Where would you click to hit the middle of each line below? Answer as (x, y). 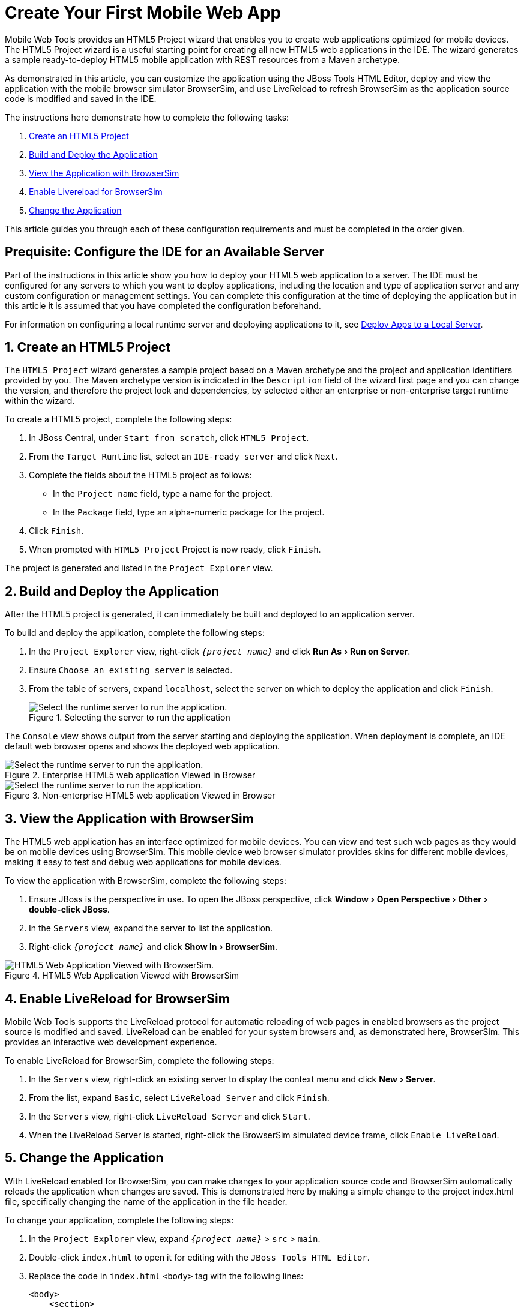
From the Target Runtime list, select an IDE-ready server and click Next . (183, 457)
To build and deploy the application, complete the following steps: (135, 633)
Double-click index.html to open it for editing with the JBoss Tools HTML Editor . (199, 1257)
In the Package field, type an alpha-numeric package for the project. (189, 512)
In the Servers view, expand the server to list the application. (151, 928)
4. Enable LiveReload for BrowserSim (117, 998)
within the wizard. (40, 401)
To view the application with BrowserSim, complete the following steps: (146, 881)
